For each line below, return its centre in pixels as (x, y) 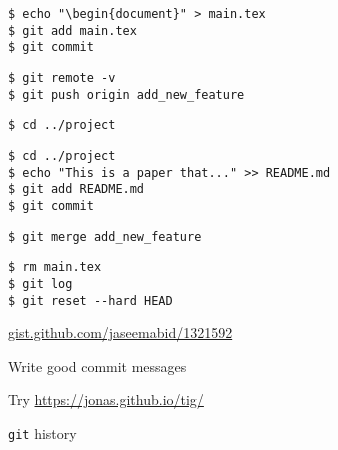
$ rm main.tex (55, 267)
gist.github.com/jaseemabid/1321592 (120, 332)
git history (42, 432)
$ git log (40, 283)
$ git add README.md (76, 189)
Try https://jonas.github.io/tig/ (106, 399)
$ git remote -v (62, 77)
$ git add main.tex (72, 30)
